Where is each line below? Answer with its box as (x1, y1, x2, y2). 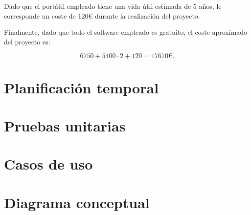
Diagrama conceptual (4, 192, 150, 212)
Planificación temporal (4, 77, 159, 97)
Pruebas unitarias (4, 115, 126, 135)
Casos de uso (4, 154, 93, 174)
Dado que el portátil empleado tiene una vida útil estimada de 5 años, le (4, 1, 222, 11)
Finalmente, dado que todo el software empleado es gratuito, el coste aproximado (4, 27, 248, 37)
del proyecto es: (4, 36, 50, 46)
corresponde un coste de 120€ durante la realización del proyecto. (4, 10, 200, 21)
